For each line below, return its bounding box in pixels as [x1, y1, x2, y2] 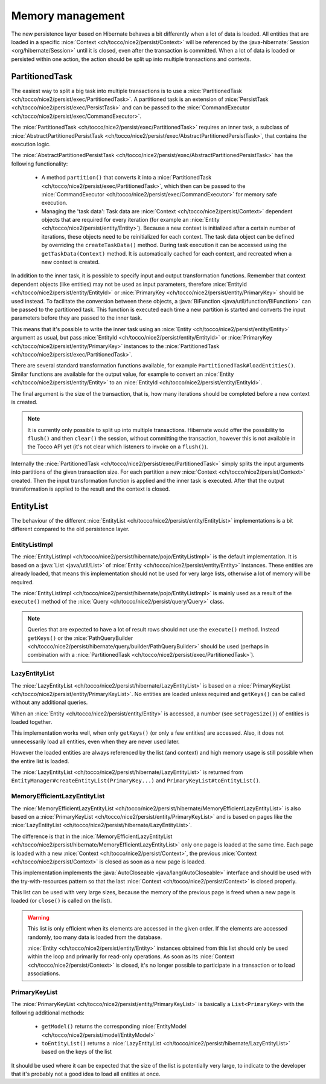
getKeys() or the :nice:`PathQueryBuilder [27, 634, 133, 642]
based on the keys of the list [41, 1048, 112, 1056]
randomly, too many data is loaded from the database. [27, 934, 162, 941]
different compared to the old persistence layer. [11, 526, 130, 533]
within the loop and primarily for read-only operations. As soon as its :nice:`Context [27, 953, 235, 960]
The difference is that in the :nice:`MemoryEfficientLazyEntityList [11, 833, 173, 840]
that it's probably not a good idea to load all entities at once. [11, 1070, 161, 1078]
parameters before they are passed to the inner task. [11, 314, 142, 321]
